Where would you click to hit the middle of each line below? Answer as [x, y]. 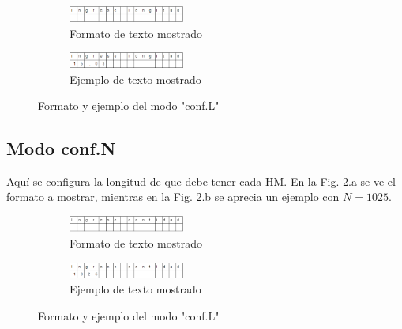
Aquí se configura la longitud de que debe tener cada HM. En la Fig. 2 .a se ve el [201, 181]
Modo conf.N [61, 148]
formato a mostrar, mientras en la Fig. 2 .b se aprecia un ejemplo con [173, 197]
